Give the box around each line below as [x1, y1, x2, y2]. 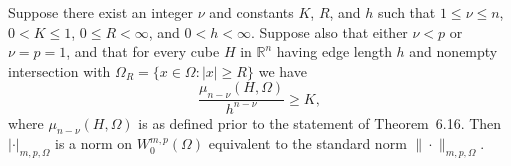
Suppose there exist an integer [8, 2, 193, 22]
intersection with [8, 60, 111, 81]
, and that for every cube [66, 41, 220, 62]
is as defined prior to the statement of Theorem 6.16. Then [138, 112, 502, 133]
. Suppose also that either [250, 21, 408, 42]
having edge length [276, 41, 392, 62]
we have [258, 60, 307, 81]
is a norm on [55, 133, 133, 154]
